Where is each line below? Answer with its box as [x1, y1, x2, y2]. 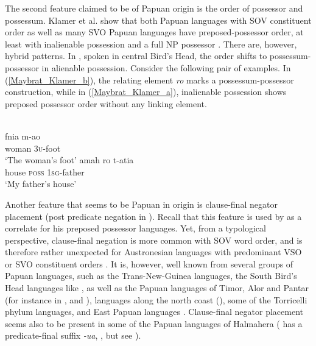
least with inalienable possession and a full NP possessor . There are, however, [5, 37, 297, 50]
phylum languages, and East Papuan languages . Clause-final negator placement [5, 305, 303, 318]
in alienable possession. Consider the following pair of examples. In [41, 61, 291, 74]
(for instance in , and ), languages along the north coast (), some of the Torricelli [5, 293, 307, 306]
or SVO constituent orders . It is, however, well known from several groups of [5, 257, 293, 270]
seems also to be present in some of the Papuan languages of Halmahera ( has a [5, 317, 303, 330]
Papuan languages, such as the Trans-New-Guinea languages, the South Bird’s [5, 269, 297, 282]
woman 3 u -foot [5, 141, 61, 154]
